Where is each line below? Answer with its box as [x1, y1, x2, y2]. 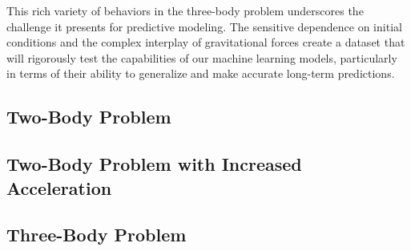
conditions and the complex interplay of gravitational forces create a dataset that [6, 34, 405, 51]
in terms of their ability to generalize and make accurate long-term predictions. [6, 65, 395, 82]
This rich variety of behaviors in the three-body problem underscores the [6, 2, 364, 18]
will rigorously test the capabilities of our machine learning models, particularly [6, 49, 397, 66]
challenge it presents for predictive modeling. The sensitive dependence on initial [6, 18, 402, 34]
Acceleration [6, 175, 112, 200]
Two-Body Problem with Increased [6, 152, 302, 176]
